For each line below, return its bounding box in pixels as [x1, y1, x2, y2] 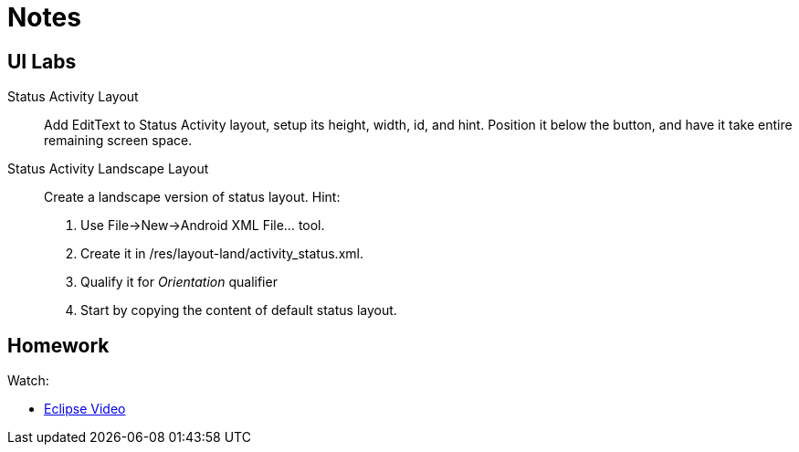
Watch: [7, 373, 49, 389]
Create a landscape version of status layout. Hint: [44, 189, 341, 205]
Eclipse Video [44, 401, 126, 417]
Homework [7, 333, 110, 357]
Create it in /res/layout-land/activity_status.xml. [80, 246, 363, 262]
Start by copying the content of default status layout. [80, 302, 397, 319]
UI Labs [7, 49, 77, 73]
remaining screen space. [44, 132, 193, 149]
